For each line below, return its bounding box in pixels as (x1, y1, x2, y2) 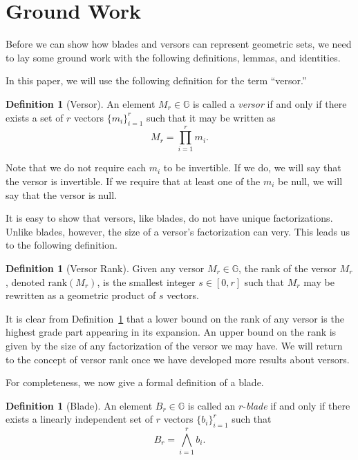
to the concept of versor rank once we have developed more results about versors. (6, 352, 350, 366)
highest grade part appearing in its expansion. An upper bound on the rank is (6, 325, 337, 339)
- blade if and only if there (243, 398, 350, 412)
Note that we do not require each (6, 160, 147, 175)
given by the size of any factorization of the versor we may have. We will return (6, 338, 343, 352)
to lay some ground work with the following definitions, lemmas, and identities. (6, 50, 341, 64)
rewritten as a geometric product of (6, 288, 156, 303)
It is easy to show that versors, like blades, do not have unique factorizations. (6, 211, 333, 225)
